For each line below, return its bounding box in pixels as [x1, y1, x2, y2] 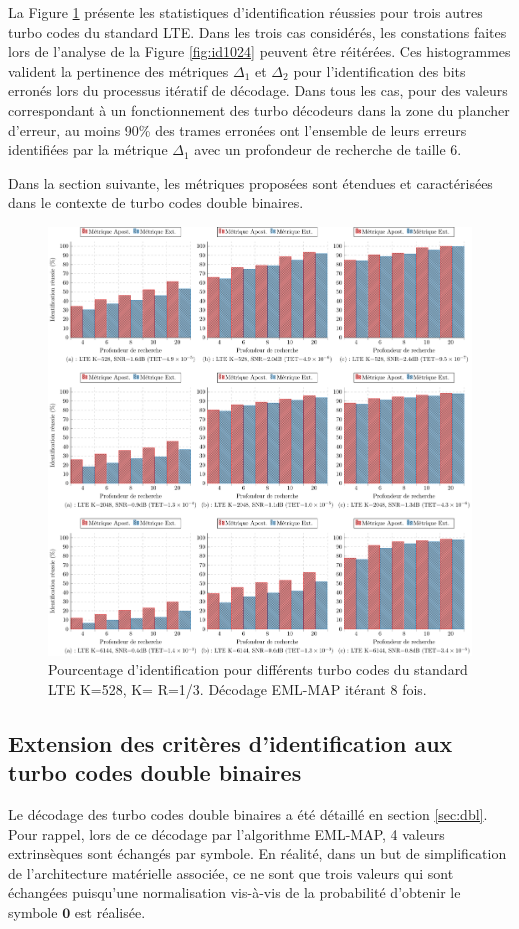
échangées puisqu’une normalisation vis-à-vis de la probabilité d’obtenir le [8, 882, 461, 903]
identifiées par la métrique [8, 139, 168, 160]
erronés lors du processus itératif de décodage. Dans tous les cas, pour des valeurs [8, 80, 508, 101]
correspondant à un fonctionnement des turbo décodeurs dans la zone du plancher [8, 99, 510, 120]
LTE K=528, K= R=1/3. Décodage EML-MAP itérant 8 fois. [48, 678, 427, 699]
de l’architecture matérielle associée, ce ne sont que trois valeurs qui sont [8, 862, 454, 883]
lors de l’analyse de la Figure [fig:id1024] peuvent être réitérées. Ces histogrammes [8, 41, 511, 62]
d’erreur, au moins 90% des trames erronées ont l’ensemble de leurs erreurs [8, 119, 467, 140]
